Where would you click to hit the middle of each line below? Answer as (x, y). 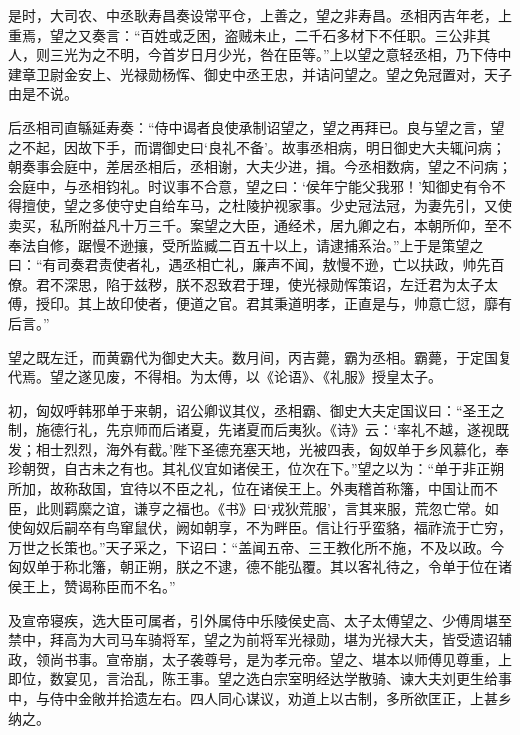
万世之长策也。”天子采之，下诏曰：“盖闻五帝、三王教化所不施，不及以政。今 (256, 546)
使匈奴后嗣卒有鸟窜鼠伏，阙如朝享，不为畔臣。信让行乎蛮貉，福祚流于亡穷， (260, 527)
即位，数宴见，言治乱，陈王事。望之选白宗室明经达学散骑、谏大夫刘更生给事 (260, 678)
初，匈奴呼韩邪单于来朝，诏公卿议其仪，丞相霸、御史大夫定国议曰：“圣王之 (256, 409)
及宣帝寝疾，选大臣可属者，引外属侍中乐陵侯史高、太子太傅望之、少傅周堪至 (260, 619)
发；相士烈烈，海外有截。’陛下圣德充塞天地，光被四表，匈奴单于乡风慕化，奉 (258, 448)
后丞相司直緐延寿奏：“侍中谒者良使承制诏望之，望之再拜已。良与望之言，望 (256, 126)
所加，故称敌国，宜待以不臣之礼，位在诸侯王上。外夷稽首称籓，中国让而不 (253, 488)
